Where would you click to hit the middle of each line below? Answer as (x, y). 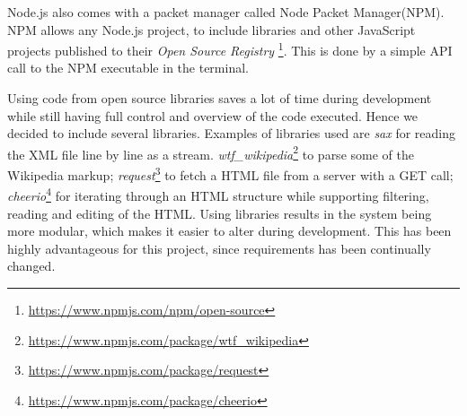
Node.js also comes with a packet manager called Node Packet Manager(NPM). (226, 12)
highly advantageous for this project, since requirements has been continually (219, 248)
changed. (31, 266)
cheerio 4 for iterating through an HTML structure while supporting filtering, (218, 194)
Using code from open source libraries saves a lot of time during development (220, 98)
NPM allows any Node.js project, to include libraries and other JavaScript (211, 29)
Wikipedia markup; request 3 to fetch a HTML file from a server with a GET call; (230, 173)
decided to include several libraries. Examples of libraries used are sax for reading (232, 133)
